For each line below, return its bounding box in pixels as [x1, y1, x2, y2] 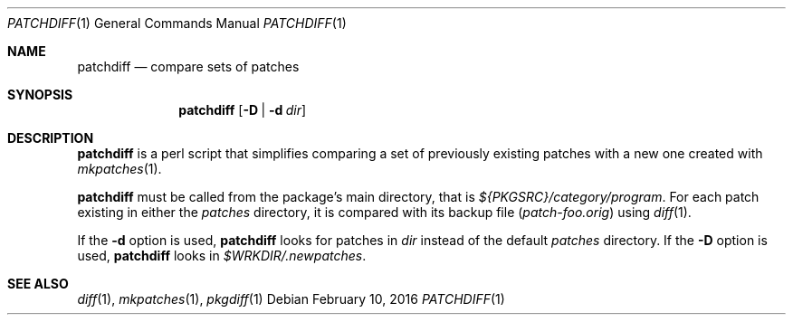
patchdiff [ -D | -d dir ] [178, 102, 307, 118]
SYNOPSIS [7, 87, 73, 102]
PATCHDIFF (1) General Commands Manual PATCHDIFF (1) [7, 15, 347, 31]
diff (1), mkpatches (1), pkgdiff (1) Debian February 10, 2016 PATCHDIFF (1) [77, 291, 505, 307]
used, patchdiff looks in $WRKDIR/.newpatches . [77, 248, 367, 263]
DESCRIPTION [7, 130, 94, 146]
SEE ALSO [7, 276, 69, 291]
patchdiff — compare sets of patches [77, 59, 300, 74]
